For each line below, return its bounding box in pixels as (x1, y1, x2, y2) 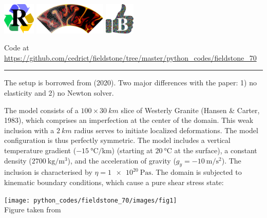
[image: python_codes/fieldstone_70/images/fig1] (4, 196, 177, 204)
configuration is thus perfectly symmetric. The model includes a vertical (4, 135, 231, 146)
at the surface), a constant (174, 145, 257, 156)
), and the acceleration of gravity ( (67, 155, 176, 166)
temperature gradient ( (4, 145, 77, 156)
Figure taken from (4, 204, 61, 215)
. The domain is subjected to (151, 167, 242, 177)
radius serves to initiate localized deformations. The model (74, 124, 258, 135)
